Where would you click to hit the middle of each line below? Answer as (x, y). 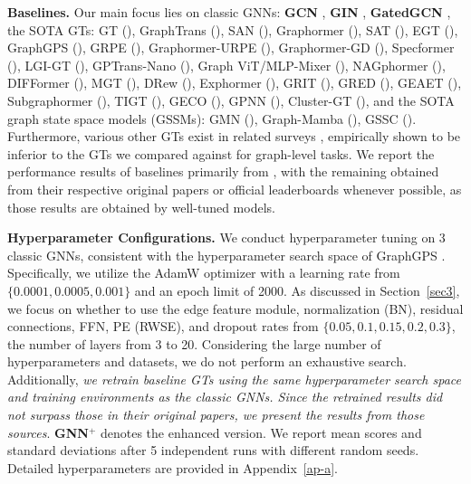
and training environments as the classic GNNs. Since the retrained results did (225, 397)
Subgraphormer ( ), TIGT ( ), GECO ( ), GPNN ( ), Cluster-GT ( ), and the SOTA (231, 100)
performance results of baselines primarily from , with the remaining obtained (223, 171)
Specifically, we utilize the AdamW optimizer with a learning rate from (204, 273)
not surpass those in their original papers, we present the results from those (216, 415)
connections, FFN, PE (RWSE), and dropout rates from (163, 326)
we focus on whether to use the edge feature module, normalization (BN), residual (235, 308)
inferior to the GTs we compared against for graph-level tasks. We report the (221, 153)
